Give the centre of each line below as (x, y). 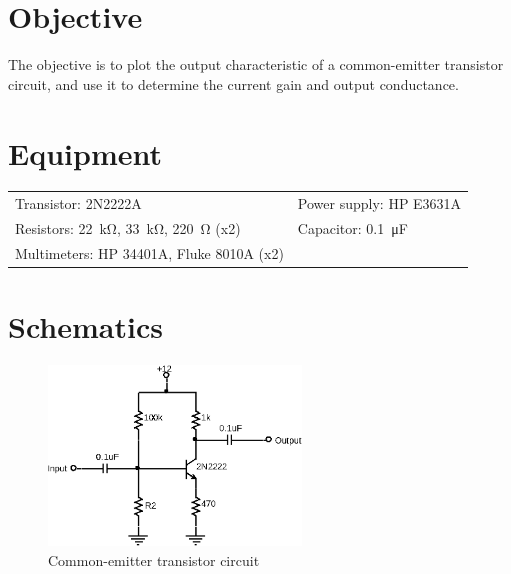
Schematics (85, 326)
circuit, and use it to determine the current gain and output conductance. (233, 83)
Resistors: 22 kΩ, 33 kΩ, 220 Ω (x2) (128, 228)
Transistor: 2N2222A (78, 203)
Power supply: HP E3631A (379, 203)
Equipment (85, 152)
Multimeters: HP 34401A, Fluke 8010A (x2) (149, 252)
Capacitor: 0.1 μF (352, 228)
